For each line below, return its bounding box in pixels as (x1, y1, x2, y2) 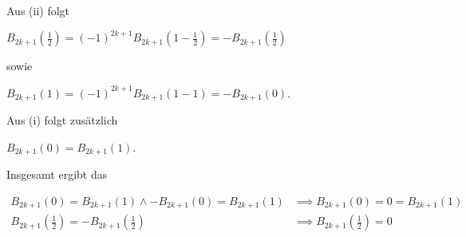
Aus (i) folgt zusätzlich (6, 112, 118, 128)
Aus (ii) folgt (6, 2, 70, 18)
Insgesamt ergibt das (6, 166, 108, 183)
